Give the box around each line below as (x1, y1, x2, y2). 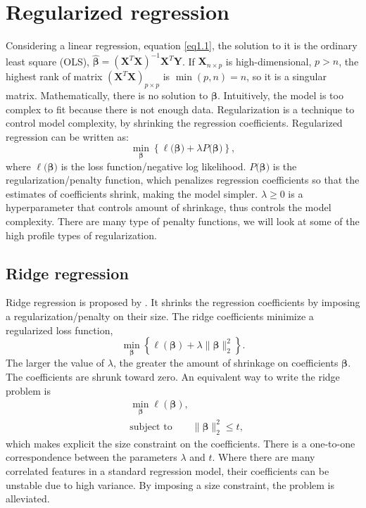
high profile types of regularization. (6, 227, 157, 242)
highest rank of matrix (6, 69, 103, 84)
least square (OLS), (6, 53, 89, 68)
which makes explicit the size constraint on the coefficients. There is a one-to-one (6, 436, 355, 450)
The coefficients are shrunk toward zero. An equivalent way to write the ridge (6, 369, 340, 383)
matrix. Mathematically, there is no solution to (6, 88, 208, 103)
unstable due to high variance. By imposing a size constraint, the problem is (6, 477, 334, 492)
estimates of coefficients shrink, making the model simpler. (6, 186, 258, 201)
